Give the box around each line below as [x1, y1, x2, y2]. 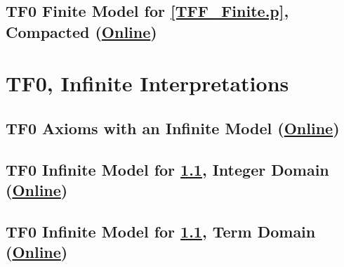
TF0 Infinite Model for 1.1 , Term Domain [6, 220, 316, 242]
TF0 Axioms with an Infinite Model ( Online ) [6, 117, 340, 138]
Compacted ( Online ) [6, 20, 157, 42]
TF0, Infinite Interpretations [6, 69, 289, 98]
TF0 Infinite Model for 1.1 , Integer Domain [6, 158, 329, 180]
